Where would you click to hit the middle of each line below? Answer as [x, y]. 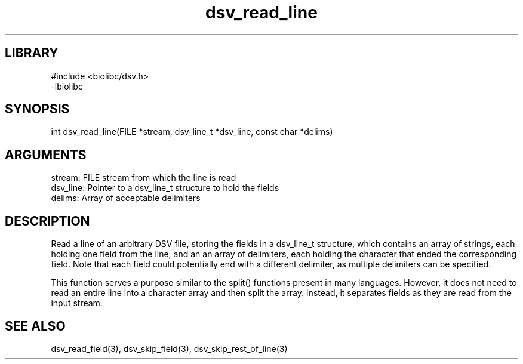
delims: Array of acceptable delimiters [126, 198]
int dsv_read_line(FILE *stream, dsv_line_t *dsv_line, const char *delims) [192, 132]
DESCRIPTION [47, 221]
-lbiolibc [67, 86]
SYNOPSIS [37, 109]
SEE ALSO [35, 326]
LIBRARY [32, 53]
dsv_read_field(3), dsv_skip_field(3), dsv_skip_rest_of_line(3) [169, 348]
